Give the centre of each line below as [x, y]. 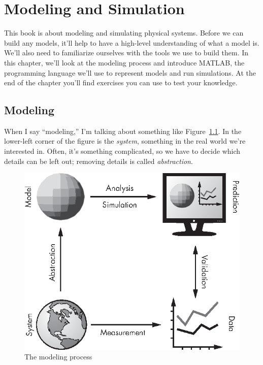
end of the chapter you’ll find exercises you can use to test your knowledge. [121, 82]
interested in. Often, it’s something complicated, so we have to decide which [122, 151]
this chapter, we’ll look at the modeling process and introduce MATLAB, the [124, 62]
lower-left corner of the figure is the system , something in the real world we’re [125, 141]
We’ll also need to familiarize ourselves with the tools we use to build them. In [126, 53]
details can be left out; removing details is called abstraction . [98, 161]
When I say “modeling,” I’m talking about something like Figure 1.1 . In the [123, 131]
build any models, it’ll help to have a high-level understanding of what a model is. [132, 42]
